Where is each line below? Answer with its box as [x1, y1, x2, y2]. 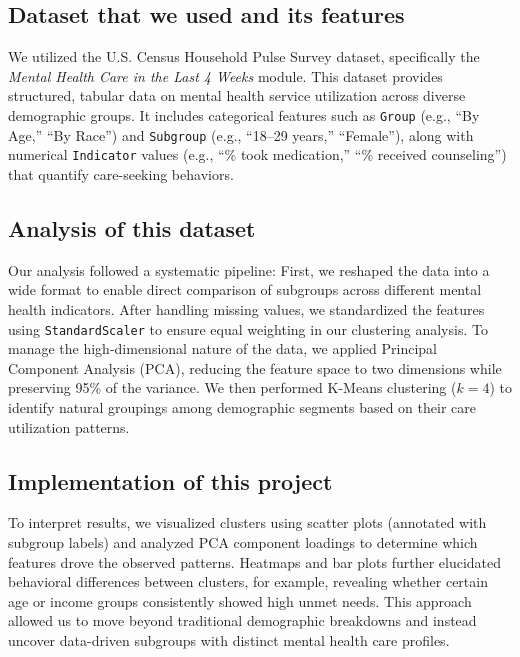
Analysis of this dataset [8, 212, 256, 243]
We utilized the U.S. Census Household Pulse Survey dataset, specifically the [8, 46, 480, 67]
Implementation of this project [8, 465, 333, 496]
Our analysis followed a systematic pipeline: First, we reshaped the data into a [8, 259, 490, 280]
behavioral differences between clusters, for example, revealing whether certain [8, 571, 488, 592]
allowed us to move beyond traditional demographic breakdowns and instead [8, 610, 477, 631]
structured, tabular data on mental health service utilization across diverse [8, 85, 466, 106]
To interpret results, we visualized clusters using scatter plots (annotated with [8, 512, 487, 533]
